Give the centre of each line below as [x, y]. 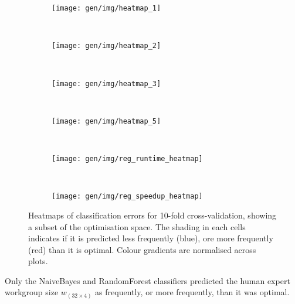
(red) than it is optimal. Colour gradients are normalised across [142, 249]
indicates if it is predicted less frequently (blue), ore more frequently [151, 238]
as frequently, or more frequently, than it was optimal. [192, 292]
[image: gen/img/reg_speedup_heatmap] [127, 197]
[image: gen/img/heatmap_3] [106, 83]
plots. [38, 261]
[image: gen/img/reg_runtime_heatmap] [127, 159]
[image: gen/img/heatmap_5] [106, 121]
